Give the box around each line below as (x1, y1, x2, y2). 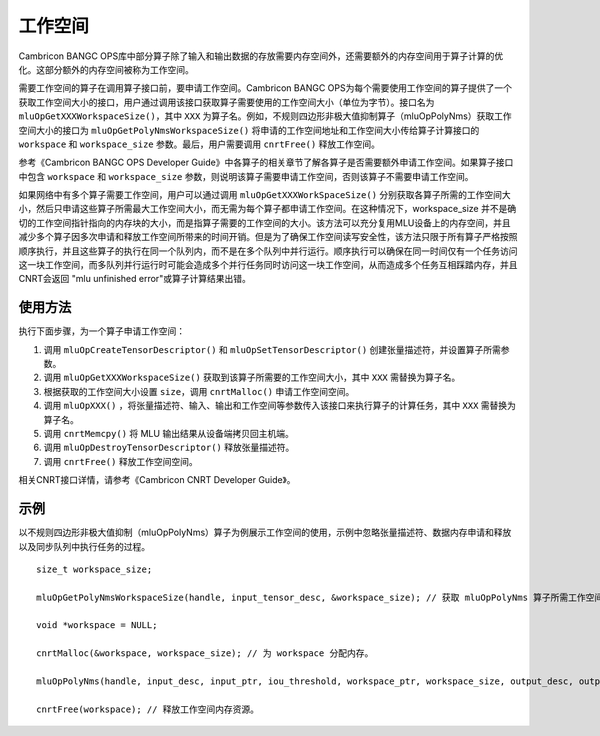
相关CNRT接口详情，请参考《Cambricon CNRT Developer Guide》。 (18, 474, 296, 486)
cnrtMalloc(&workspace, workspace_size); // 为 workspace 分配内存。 (36, 648, 374, 659)
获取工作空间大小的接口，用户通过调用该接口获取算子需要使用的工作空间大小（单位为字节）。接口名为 (18, 96, 435, 108)
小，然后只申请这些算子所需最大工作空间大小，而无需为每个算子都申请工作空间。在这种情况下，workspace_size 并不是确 (18, 203, 517, 215)
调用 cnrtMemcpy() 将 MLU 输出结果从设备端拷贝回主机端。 (43, 428, 294, 440)
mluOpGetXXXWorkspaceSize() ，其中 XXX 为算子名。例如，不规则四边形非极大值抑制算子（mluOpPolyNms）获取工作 (18, 110, 512, 122)
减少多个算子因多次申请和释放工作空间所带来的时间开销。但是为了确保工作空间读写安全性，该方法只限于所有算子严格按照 (18, 231, 518, 243)
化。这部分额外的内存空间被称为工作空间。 (18, 63, 194, 75)
